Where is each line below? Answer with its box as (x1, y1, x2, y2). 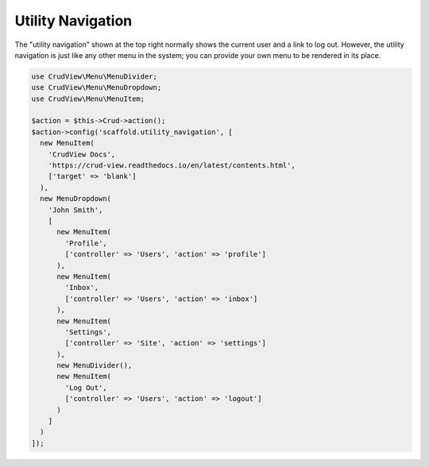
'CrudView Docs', (48, 149, 116, 159)
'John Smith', (48, 205, 103, 214)
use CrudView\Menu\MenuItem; (31, 94, 145, 103)
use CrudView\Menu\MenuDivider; (31, 71, 158, 81)
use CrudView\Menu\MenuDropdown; (31, 83, 162, 92)
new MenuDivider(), (56, 361, 133, 370)
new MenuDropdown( (40, 195, 111, 203)
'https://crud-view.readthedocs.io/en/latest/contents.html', (48, 161, 296, 170)
